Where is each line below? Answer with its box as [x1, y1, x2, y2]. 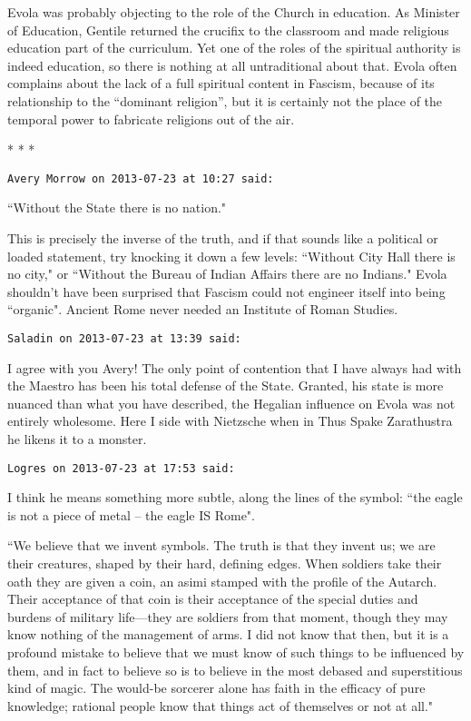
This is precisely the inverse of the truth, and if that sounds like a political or [7, 229, 438, 247]
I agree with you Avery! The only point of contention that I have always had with [7, 358, 462, 377]
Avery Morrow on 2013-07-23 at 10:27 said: [7, 172, 274, 185]
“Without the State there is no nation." [7, 198, 227, 217]
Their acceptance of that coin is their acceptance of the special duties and [7, 589, 418, 608]
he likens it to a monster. [7, 430, 147, 448]
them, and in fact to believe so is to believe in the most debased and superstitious [7, 660, 463, 679]
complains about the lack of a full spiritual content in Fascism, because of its [7, 74, 435, 93]
